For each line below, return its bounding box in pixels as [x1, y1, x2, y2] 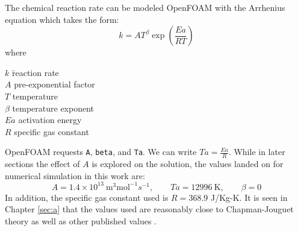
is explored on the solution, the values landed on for [92, 157, 284, 170]
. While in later [228, 145, 285, 158]
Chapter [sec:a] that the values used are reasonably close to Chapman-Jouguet [5, 203, 294, 215]
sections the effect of [5, 157, 80, 170]
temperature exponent [12, 101, 95, 114]
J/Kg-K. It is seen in [210, 191, 288, 203]
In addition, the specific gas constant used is [5, 191, 169, 203]
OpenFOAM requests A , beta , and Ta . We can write [5, 145, 197, 158]
